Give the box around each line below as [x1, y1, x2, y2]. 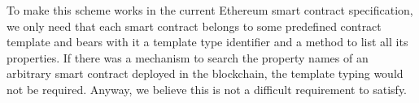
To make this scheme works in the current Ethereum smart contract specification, [7, 2, 413, 18]
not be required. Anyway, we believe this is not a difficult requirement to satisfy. [7, 80, 408, 97]
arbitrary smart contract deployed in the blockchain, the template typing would [7, 65, 404, 82]
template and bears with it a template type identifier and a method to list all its [7, 33, 408, 50]
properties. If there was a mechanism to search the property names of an [7, 49, 369, 66]
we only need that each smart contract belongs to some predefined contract [7, 17, 382, 34]
